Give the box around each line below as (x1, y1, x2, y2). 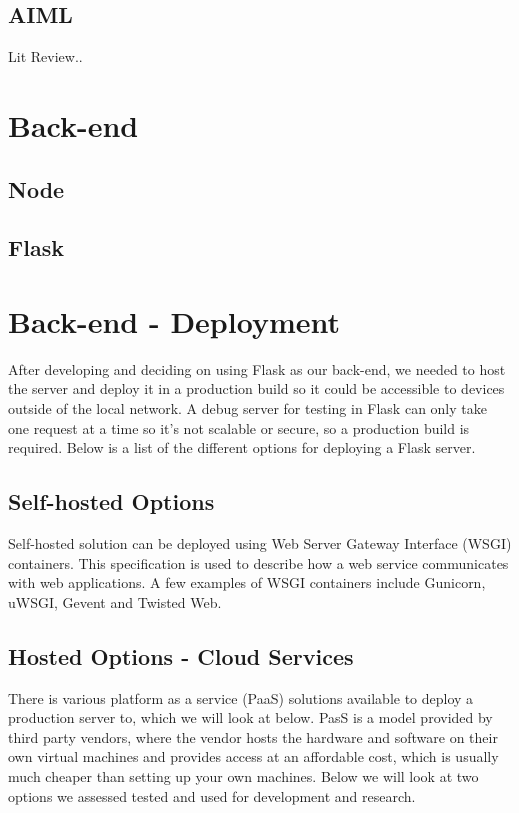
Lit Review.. (8, 46, 83, 67)
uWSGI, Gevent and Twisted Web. (8, 591, 222, 612)
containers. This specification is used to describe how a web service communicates (8, 552, 509, 573)
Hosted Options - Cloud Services (8, 640, 354, 671)
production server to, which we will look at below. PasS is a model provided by (8, 707, 493, 728)
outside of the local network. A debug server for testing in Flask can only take (8, 398, 487, 419)
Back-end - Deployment (8, 300, 340, 341)
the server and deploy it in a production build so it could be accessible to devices (8, 378, 505, 399)
